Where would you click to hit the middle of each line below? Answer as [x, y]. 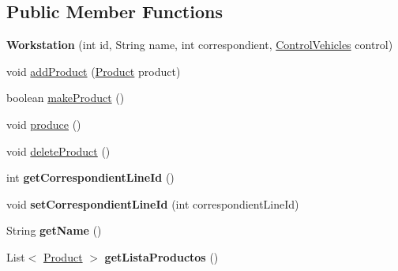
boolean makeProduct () [66, 98]
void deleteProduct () [58, 151]
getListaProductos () [161, 256]
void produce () [44, 124]
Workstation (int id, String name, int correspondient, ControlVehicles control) [200, 45]
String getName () [54, 230]
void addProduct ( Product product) [94, 71]
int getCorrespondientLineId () [90, 177]
